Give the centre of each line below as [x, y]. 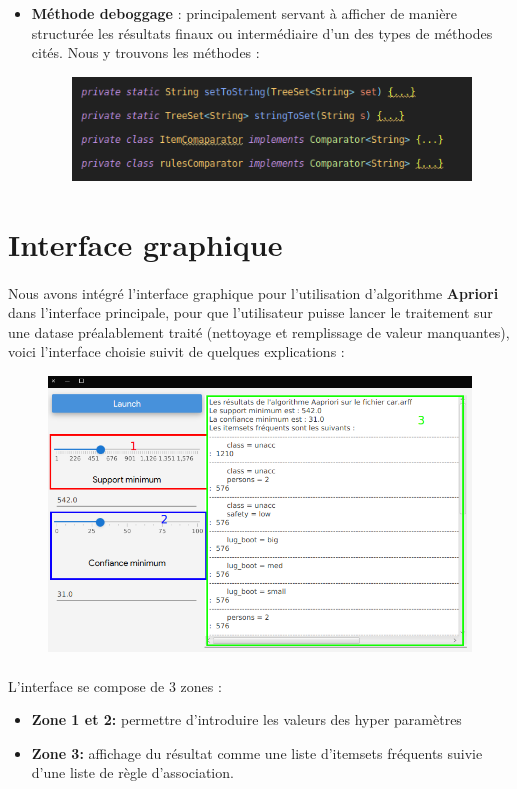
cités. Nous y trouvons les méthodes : [145, 52]
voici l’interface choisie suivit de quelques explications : [176, 351]
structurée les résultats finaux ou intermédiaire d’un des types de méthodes [262, 32]
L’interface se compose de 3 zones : [115, 685]
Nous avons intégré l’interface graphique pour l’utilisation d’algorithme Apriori [253, 292]
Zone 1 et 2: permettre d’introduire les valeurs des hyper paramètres [246, 719]
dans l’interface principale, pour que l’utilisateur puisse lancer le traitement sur [250, 312]
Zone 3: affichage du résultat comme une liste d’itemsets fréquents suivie [257, 752]
